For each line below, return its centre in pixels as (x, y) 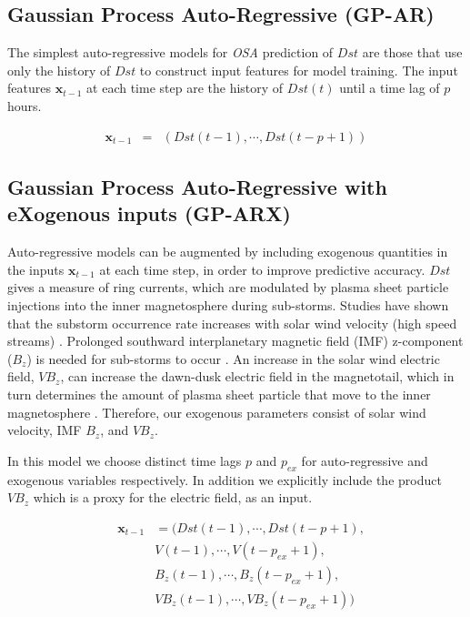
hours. (25, 105)
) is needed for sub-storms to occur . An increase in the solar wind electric (233, 358)
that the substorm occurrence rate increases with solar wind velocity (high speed (232, 323)
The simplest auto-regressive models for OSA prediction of (170, 52)
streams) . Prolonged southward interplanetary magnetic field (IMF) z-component (235, 341)
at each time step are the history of (185, 88)
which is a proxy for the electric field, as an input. (173, 497)
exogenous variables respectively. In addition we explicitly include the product (225, 479)
